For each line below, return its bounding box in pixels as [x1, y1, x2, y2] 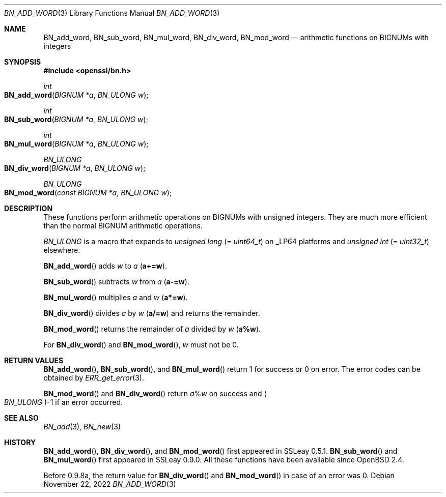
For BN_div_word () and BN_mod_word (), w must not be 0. [43, 340, 239, 349]
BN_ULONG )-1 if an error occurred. [4, 398, 123, 406]
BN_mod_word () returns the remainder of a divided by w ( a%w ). [43, 325, 261, 333]
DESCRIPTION [4, 204, 53, 213]
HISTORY [4, 438, 36, 447]
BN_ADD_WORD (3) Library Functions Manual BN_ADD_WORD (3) [4, 9, 220, 17]
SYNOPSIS [4, 57, 41, 66]
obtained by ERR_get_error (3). [43, 373, 144, 382]
